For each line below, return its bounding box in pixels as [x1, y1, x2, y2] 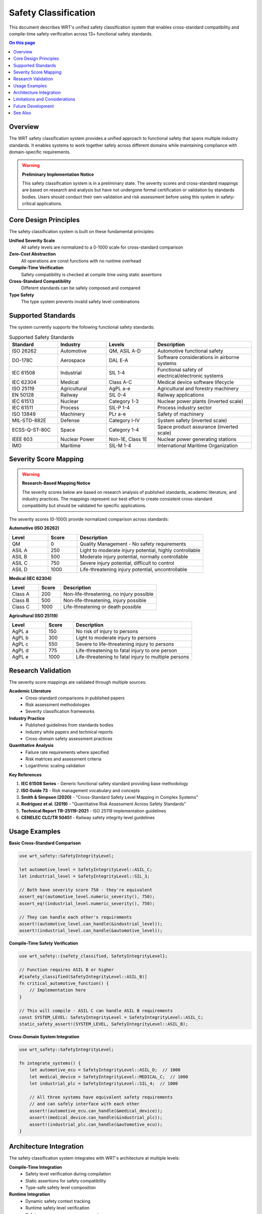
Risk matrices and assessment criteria [25, 756, 101, 762]
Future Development [13, 103, 54, 109]
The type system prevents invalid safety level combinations [21, 299, 140, 304]
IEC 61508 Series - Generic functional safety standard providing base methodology [21, 781, 189, 787]
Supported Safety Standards [9, 334, 74, 340]
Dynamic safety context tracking [25, 1198, 91, 1204]
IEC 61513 [12, 398, 34, 405]
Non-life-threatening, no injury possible [63, 590, 154, 597]
